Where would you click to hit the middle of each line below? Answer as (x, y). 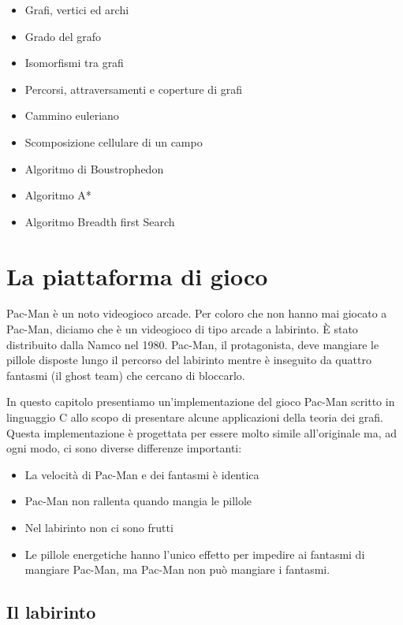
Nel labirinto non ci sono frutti (99, 527)
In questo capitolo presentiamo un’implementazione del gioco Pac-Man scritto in (201, 402)
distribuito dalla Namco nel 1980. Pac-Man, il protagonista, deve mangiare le (193, 344)
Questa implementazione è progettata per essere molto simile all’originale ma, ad (202, 432)
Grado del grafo (63, 36)
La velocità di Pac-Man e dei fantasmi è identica (142, 474)
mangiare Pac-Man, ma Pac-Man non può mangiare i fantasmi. (177, 569)
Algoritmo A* (58, 195)
